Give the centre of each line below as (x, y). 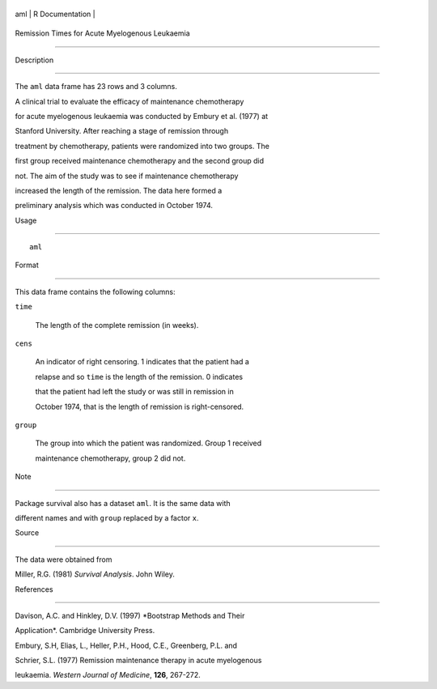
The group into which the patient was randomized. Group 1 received (148, 443)
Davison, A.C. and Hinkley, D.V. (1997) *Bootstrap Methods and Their (130, 615)
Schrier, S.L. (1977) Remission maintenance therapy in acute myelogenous (138, 661)
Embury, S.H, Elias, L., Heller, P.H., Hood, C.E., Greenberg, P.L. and (126, 645)
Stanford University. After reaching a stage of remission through (122, 131)
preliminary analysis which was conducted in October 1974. (114, 206)
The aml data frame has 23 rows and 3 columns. (96, 87)
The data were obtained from (64, 559)
